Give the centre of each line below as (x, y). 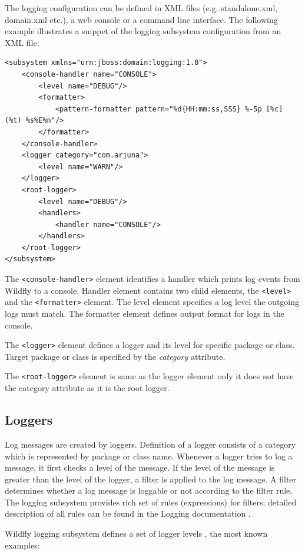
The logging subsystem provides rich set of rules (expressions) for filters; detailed (151, 502)
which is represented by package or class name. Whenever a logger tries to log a (149, 456)
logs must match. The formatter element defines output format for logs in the (145, 313)
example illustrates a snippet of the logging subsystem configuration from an (143, 31)
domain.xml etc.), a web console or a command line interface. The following (141, 19)
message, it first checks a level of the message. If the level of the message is (140, 467)
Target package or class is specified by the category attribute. (115, 356)
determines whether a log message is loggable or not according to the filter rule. (149, 490)
